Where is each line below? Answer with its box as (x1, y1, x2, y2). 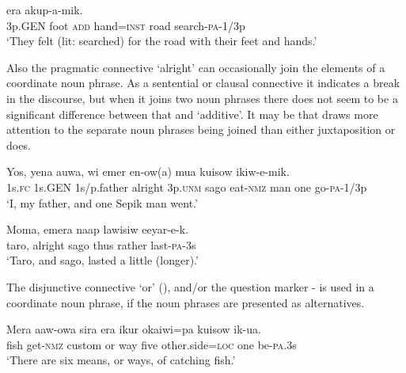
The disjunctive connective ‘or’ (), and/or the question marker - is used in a (6, 278, 374, 295)
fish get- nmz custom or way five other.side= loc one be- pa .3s (6, 336, 297, 352)
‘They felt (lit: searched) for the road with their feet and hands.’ (6, 32, 317, 49)
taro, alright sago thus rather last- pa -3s (6, 236, 196, 253)
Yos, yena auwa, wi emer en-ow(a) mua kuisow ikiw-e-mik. (6, 163, 290, 180)
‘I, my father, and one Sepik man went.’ (6, 194, 198, 211)
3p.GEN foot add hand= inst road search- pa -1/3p (6, 17, 245, 33)
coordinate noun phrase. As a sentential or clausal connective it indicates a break (6, 74, 400, 91)
